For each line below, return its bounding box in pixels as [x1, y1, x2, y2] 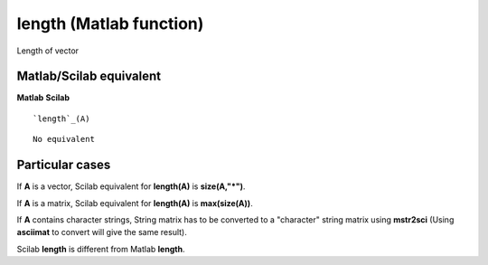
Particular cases [16, 157, 111, 173]
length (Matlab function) [16, 14, 204, 33]
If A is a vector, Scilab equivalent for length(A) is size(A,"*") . [16, 181, 246, 192]
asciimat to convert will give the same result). [16, 227, 187, 238]
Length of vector [16, 45, 80, 56]
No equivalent [33, 134, 95, 145]
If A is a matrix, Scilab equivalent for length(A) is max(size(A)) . [16, 197, 253, 208]
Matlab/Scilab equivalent [16, 69, 162, 84]
